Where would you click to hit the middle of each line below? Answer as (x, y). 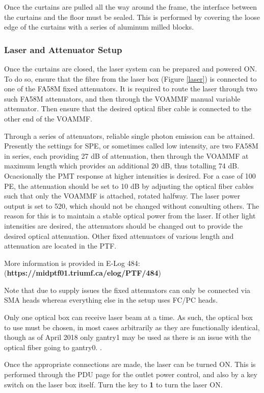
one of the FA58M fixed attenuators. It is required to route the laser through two (131, 89)
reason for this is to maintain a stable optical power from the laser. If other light (130, 216)
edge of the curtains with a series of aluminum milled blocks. (99, 27)
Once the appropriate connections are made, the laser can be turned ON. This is (130, 364)
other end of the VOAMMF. (48, 118)
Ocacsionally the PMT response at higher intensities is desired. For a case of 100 (130, 175)
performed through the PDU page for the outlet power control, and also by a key (131, 374)
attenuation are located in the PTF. (60, 246)
